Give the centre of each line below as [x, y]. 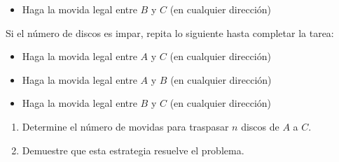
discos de [260, 126]
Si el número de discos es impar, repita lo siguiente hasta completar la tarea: [170, 32]
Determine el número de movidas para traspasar [125, 126]
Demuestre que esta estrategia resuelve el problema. [133, 150]
